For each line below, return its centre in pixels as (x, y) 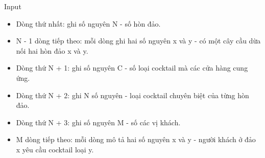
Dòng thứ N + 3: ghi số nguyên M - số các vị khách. (98, 122)
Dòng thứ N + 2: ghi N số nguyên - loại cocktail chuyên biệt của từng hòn (132, 95)
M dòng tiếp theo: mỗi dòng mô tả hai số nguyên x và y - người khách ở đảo (136, 139)
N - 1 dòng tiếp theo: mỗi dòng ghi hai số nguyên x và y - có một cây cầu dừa (138, 41)
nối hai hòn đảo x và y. (52, 50)
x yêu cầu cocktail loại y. (55, 149)
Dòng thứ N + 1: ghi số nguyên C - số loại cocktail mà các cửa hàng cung (132, 68)
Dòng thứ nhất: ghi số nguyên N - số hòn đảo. (88, 23)
